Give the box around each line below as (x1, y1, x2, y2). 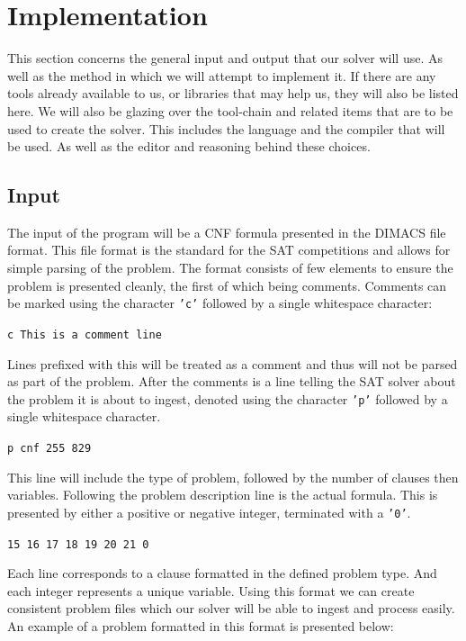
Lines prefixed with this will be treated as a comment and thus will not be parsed (7, 354, 458, 373)
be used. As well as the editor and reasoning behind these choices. (7, 137, 371, 156)
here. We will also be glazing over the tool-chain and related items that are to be (7, 101, 453, 120)
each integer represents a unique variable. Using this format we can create (7, 581, 415, 600)
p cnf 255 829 (7, 442, 92, 456)
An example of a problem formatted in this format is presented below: (7, 616, 394, 635)
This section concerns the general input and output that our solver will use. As (7, 49, 444, 68)
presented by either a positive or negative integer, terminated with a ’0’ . (7, 502, 411, 521)
